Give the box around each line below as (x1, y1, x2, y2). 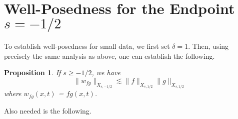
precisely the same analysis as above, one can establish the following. (4, 50, 215, 61)
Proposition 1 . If (4, 67, 61, 78)
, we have (91, 67, 120, 78)
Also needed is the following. (4, 105, 91, 116)
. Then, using (188, 41, 229, 51)
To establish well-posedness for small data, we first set (4, 41, 170, 51)
